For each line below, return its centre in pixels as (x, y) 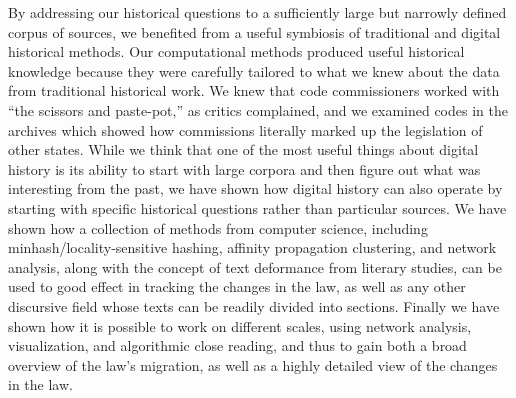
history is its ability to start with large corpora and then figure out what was (244, 168)
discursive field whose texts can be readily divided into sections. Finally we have (254, 305)
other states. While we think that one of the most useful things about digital (243, 149)
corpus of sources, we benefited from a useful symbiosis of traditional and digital (254, 31)
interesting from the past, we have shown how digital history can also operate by (255, 188)
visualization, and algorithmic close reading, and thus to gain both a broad (237, 345)
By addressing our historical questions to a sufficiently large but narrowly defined (257, 12)
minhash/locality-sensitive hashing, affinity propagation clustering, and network (252, 247)
